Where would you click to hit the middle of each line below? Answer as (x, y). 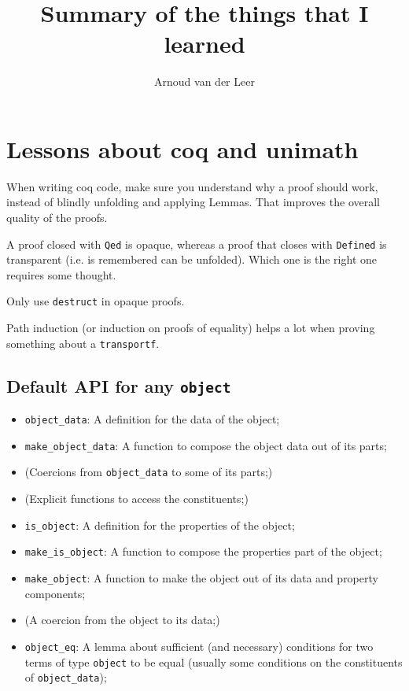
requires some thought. (61, 274)
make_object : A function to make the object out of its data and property (201, 578)
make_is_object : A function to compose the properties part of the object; (203, 551)
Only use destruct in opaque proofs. (96, 301)
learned (204, 44)
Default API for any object (119, 385)
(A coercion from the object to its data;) (122, 620)
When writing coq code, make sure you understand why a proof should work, (192, 186)
